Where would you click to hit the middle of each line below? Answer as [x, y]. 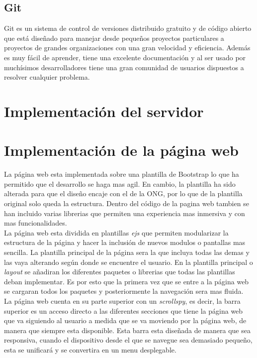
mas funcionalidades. [36, 223]
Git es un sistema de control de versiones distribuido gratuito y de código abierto [128, 28]
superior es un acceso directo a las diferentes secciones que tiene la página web [124, 310]
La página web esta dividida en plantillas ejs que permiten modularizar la [116, 232]
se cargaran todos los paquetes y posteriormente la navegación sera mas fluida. [124, 291]
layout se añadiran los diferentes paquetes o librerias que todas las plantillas [120, 272]
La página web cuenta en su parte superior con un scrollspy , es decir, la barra [122, 300]
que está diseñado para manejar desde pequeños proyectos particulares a [114, 38]
